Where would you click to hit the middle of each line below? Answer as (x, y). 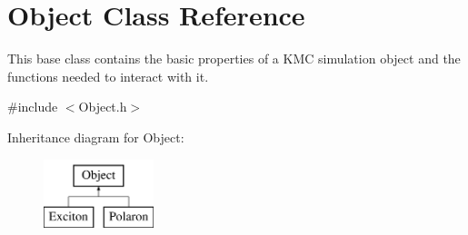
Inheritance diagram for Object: (96, 137)
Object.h (103, 107)
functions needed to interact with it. (108, 76)
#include (33, 107)
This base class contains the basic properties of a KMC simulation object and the (234, 59)
